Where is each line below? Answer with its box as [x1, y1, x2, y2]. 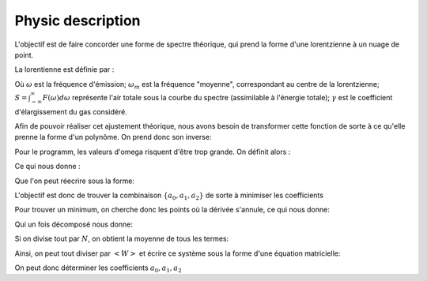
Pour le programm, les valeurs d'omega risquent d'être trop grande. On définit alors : [14, 147, 291, 156]
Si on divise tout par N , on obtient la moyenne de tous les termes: [14, 234, 229, 244]
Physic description [14, 12, 142, 29]
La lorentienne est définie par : [14, 65, 115, 74]
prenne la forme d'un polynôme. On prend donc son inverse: [14, 133, 212, 142]
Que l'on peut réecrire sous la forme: [14, 176, 134, 185]
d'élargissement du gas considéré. [14, 107, 128, 116]
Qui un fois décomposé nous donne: [14, 219, 134, 229]
